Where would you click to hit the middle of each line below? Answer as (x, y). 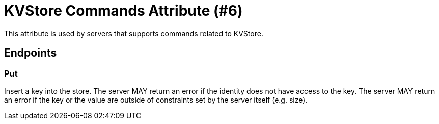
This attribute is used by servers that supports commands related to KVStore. (134, 33)
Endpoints (31, 53)
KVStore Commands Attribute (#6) (124, 11)
